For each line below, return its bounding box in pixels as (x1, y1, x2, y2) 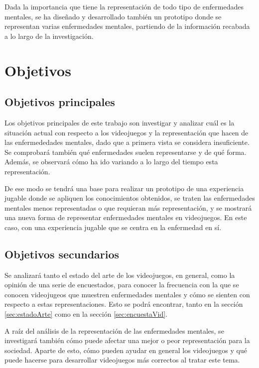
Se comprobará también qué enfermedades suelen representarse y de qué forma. (4, 146, 247, 157)
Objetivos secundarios (4, 246, 120, 261)
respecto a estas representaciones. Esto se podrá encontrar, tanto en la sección (4, 299, 243, 309)
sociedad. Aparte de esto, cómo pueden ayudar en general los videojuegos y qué (4, 345, 247, 355)
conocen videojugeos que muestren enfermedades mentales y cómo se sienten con (4, 289, 250, 299)
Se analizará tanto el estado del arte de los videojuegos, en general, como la (4, 269, 235, 280)
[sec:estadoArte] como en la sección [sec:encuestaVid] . (4, 309, 168, 319)
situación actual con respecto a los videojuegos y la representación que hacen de (4, 127, 249, 137)
